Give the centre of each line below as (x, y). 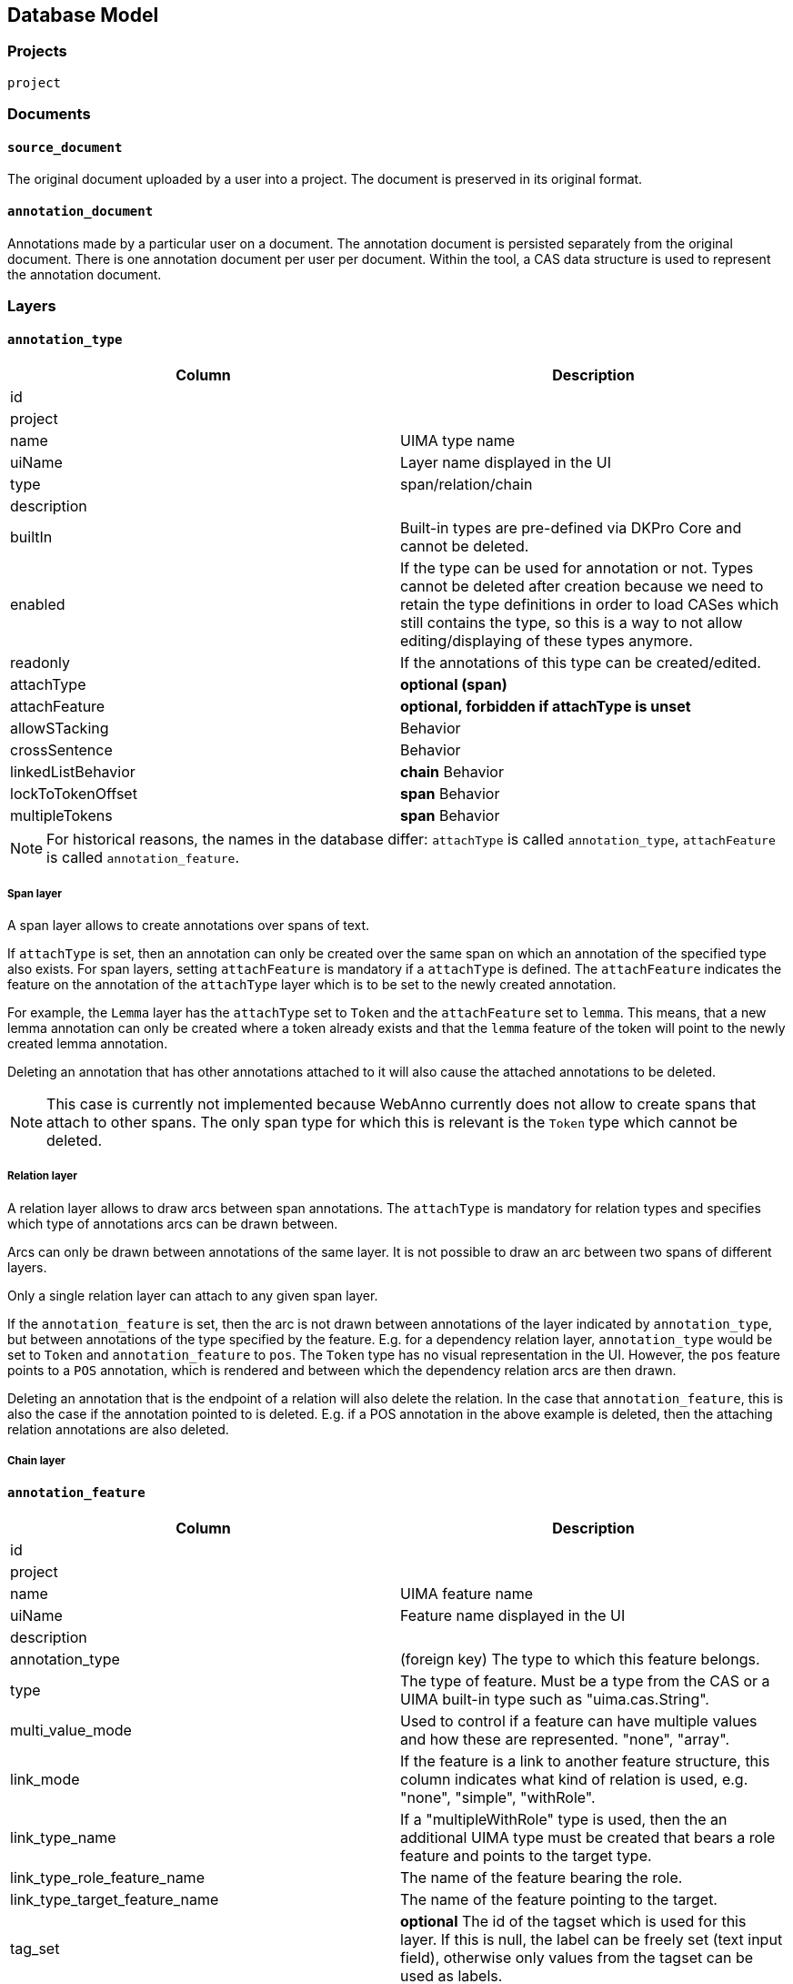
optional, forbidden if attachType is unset (546, 707)
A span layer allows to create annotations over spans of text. (189, 925)
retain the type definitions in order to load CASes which (590, 605)
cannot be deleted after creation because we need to (582, 587)
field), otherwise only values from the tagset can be (577, 1958)
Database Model (83, 15)
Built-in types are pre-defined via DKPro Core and (571, 528)
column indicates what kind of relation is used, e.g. (574, 1780)
